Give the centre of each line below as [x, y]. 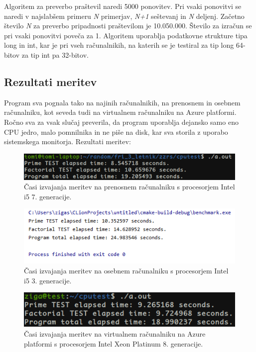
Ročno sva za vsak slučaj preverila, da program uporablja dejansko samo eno [121, 122]
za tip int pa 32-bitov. [55, 54]
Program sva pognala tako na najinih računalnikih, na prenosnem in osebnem [122, 102]
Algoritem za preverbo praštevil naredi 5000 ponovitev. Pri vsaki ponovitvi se [123, 6]
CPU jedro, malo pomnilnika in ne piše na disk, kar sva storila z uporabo [116, 132]
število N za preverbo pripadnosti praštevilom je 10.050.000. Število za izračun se [128, 26]
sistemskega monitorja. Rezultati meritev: [67, 141]
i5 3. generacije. [48, 280]
